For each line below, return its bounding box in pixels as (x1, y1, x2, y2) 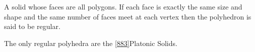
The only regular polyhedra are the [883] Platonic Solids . (4, 37, 177, 48)
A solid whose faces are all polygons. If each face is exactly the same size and (4, 1, 242, 11)
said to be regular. (4, 21, 60, 31)
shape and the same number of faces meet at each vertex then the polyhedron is (4, 11, 251, 21)
